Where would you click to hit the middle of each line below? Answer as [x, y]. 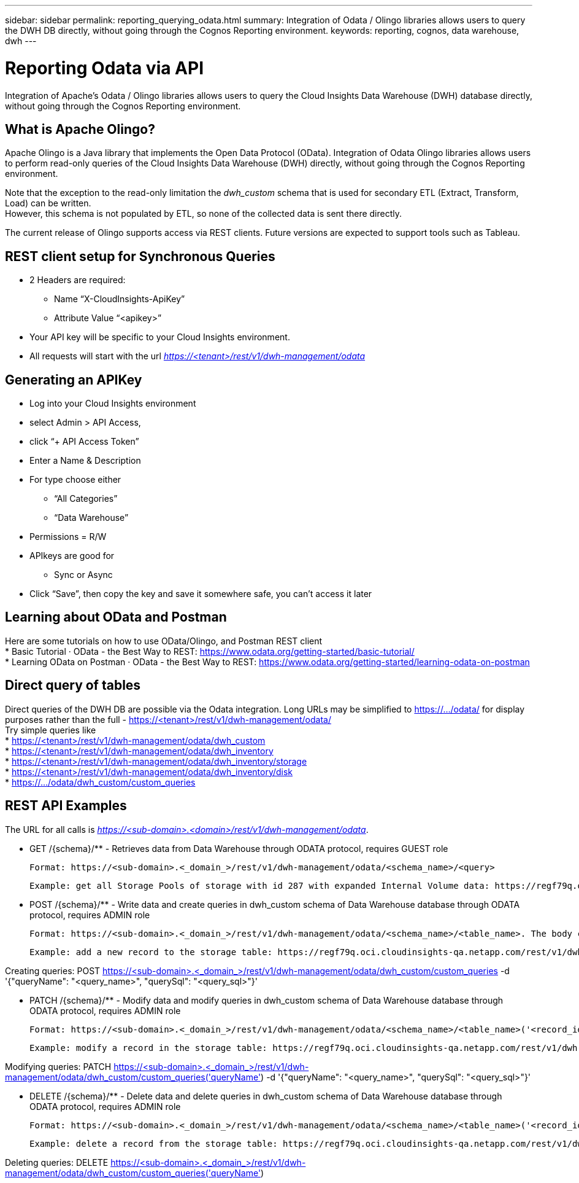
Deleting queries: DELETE [57, 1162]
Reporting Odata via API [105, 68]
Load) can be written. [48, 203]
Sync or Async [83, 575]
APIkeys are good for [72, 556]
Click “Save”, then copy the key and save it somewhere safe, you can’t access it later [201, 594]
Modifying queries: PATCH [58, 1066]
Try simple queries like [51, 730]
